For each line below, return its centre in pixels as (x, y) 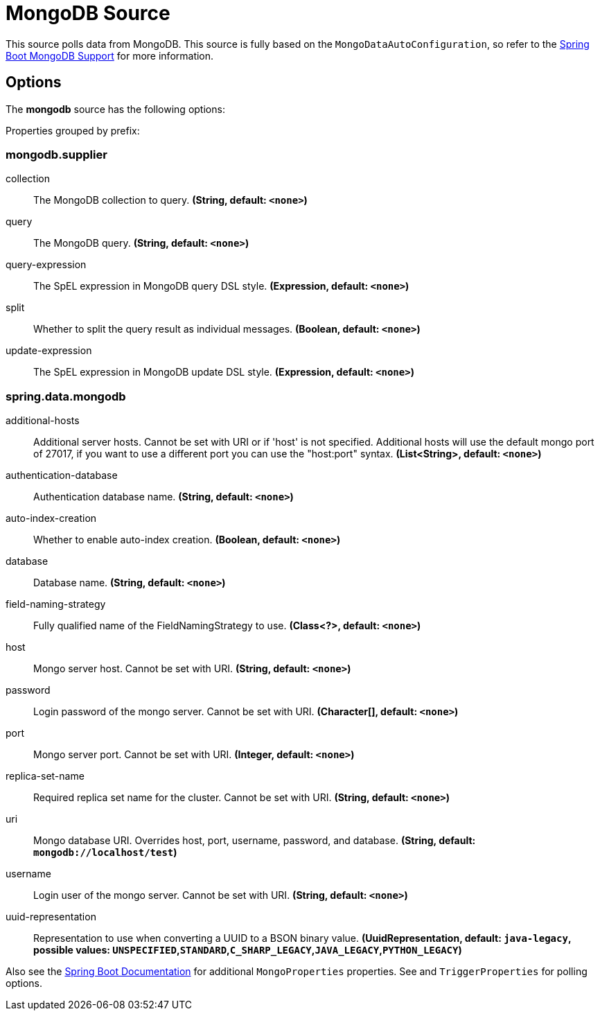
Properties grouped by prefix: (73, 130)
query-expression (46, 265)
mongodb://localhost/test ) (105, 852)
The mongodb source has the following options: (115, 109)
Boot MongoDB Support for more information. (110, 55)
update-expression (49, 351)
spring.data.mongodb (66, 396)
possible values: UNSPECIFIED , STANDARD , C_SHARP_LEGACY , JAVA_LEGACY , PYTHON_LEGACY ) (248, 950)
